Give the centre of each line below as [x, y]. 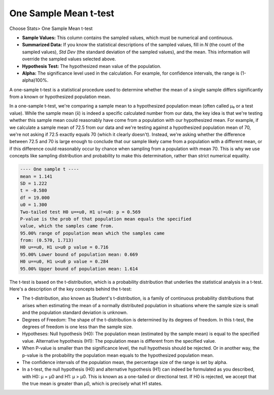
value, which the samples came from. [67, 226]
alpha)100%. [35, 80]
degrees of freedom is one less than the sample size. [77, 326]
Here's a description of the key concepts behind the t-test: [71, 289]
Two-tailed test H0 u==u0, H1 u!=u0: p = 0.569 [80, 212]
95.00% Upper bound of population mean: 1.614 [79, 269]
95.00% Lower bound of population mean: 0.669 [79, 254]
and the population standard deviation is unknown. [75, 313]
